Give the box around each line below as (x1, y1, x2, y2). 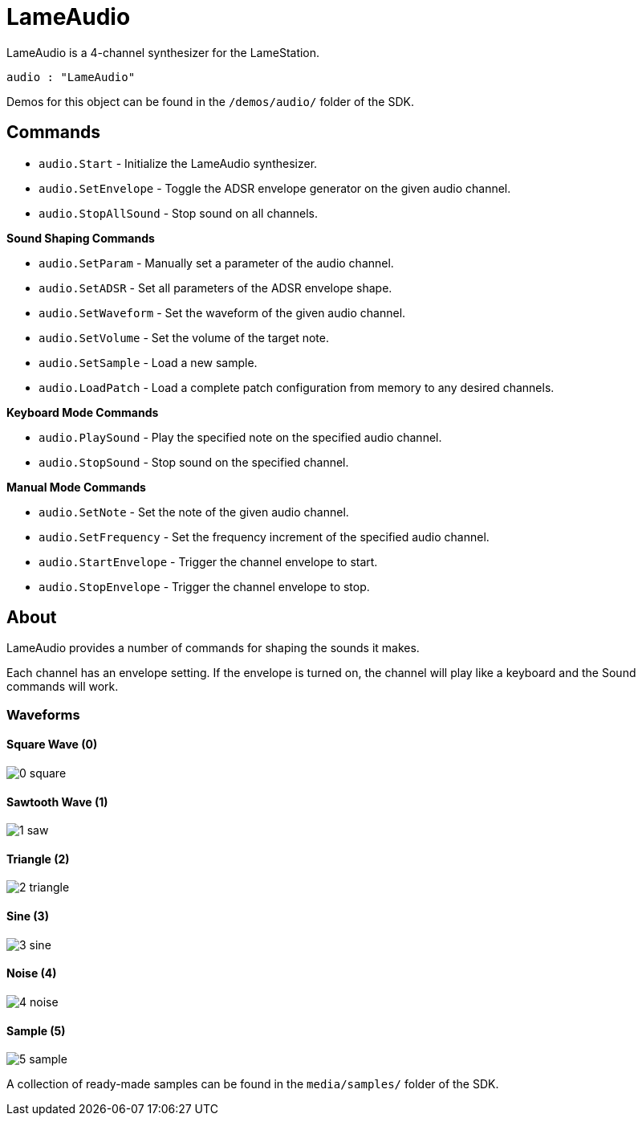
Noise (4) (6, 966, 57, 981)
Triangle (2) (6, 851, 70, 866)
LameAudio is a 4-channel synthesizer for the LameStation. (6, 45, 320, 59)
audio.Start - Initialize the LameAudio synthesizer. (39, 156, 318, 170)
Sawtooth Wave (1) (6, 794, 108, 809)
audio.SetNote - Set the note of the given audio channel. (39, 504, 349, 519)
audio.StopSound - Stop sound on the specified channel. (39, 455, 349, 469)
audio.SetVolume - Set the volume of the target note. (39, 330, 329, 345)
